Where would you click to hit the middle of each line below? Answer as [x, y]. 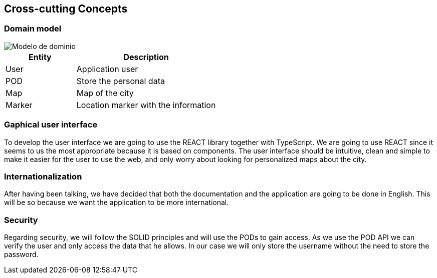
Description [146, 57]
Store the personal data [121, 81]
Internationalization [43, 176]
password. [21, 254]
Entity [40, 57]
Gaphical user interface [51, 125]
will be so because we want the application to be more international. [117, 202]
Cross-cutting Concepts [66, 9]
